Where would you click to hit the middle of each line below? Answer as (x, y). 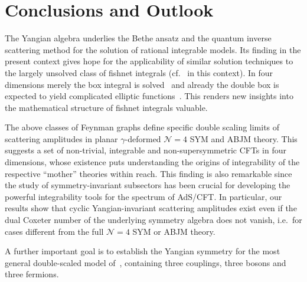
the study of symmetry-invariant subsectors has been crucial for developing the (148, 185)
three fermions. (32, 274)
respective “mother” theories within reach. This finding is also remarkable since (148, 173)
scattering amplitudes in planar (61, 138)
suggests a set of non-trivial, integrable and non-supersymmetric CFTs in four (146, 150)
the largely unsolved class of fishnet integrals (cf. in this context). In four (139, 72)
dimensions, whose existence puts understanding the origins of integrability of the (152, 162)
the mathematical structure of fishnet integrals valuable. (106, 107)
